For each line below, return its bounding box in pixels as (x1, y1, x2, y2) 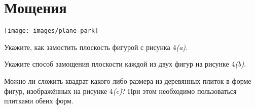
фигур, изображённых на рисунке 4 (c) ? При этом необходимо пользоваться (4, 85, 237, 96)
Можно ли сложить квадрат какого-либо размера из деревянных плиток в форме (4, 75, 251, 86)
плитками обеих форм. (4, 95, 74, 106)
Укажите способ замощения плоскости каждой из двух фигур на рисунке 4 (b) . (4, 59, 246, 69)
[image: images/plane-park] (4, 27, 99, 35)
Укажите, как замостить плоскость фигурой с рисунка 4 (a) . (4, 41, 188, 52)
